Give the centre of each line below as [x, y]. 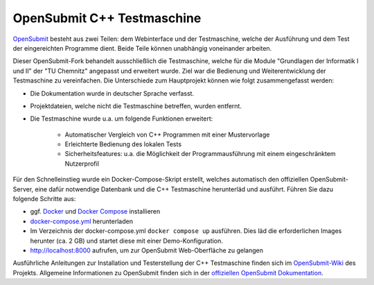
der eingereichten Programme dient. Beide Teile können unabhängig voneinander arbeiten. [142, 48]
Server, [23, 189]
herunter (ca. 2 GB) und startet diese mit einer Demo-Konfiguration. [126, 241]
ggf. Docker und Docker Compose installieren [95, 211]
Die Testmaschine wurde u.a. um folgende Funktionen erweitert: [122, 119]
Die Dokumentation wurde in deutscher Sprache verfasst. [112, 93]
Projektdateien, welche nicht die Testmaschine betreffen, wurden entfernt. [136, 106]
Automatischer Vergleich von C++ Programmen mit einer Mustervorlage [167, 135]
